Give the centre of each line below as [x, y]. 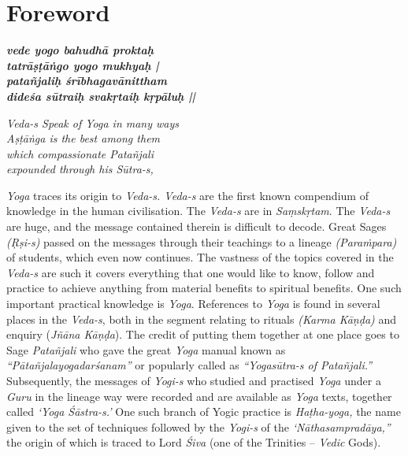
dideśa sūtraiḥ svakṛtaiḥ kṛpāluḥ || [101, 96]
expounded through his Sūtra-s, [80, 169]
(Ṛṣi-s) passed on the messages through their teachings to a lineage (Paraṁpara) [202, 241]
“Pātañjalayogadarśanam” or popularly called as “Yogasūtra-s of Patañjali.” [189, 365]
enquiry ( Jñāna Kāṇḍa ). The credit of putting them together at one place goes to [203, 334]
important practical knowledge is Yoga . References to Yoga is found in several [193, 304]
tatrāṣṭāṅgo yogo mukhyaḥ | [83, 65]
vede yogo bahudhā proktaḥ [80, 50]
